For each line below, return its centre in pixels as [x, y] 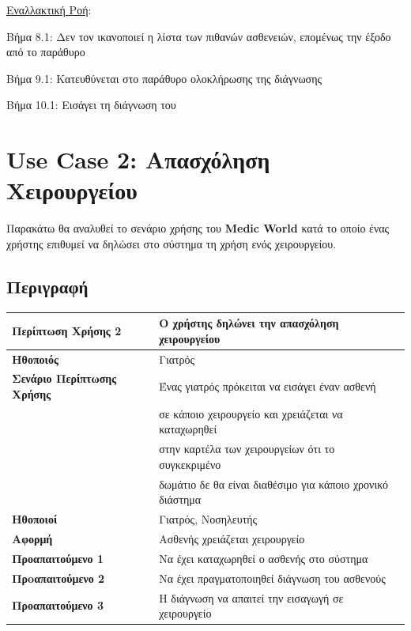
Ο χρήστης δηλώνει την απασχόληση [249, 323]
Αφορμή [32, 539]
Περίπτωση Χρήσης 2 [67, 330]
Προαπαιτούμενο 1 [58, 558]
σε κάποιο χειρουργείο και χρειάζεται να [251, 413]
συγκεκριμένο [190, 464]
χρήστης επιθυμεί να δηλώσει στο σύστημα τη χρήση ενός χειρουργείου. [172, 243]
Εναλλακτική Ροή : [49, 9]
